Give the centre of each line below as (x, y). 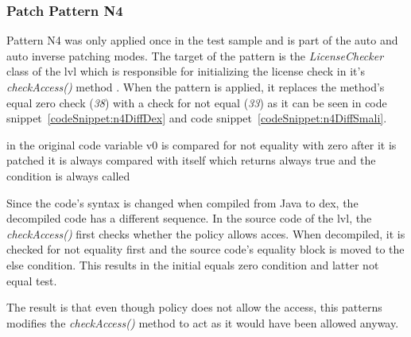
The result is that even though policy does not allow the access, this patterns (194, 307)
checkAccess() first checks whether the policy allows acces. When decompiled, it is (206, 233)
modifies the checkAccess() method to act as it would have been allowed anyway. (203, 322)
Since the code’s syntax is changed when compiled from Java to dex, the (182, 202)
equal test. (32, 280)
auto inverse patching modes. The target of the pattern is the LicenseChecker (195, 55)
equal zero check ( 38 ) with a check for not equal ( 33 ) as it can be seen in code (197, 102)
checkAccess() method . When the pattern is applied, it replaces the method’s (196, 87)
